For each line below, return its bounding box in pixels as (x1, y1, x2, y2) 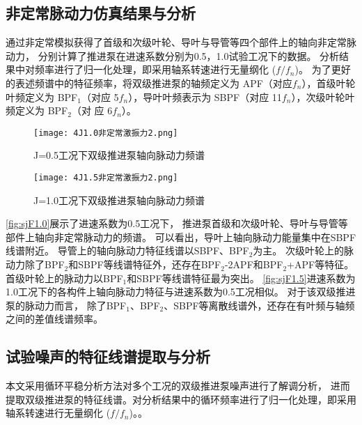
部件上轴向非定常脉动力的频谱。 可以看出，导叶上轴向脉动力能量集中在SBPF (6, 229, 356, 244)
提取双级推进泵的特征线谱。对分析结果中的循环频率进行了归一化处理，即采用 (6, 392, 356, 406)
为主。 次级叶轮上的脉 (253, 243, 354, 258)
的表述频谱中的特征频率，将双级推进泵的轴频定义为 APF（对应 (6, 75, 292, 90)
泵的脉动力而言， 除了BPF (6, 297, 127, 312)
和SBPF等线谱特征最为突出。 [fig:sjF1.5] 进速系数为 (127, 270, 356, 285)
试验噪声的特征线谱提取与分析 (6, 346, 210, 367)
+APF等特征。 (287, 257, 354, 272)
